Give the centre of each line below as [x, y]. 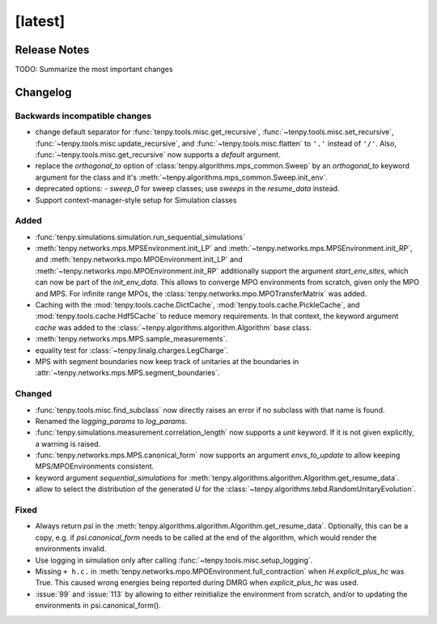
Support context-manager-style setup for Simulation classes [136, 200]
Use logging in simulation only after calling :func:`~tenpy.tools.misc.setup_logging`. [174, 560]
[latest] [40, 21]
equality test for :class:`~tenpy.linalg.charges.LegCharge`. [132, 350]
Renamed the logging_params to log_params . [111, 421]
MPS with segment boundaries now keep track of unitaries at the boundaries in [167, 361]
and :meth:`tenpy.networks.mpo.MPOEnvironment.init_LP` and [139, 260]
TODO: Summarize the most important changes [94, 70]
